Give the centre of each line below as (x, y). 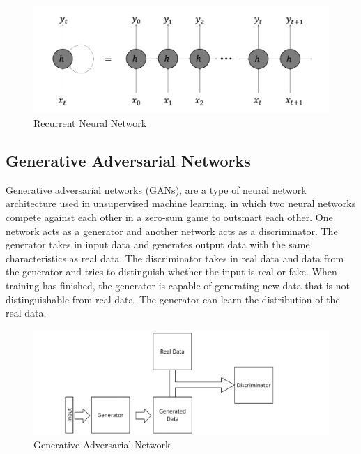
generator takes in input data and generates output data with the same (158, 244)
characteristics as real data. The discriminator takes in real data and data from (175, 258)
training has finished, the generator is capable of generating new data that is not (178, 285)
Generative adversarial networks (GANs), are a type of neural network (156, 189)
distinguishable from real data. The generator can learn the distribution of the (173, 299)
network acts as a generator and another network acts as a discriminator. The (172, 230)
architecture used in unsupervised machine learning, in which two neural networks (181, 203)
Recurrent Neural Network (90, 123)
